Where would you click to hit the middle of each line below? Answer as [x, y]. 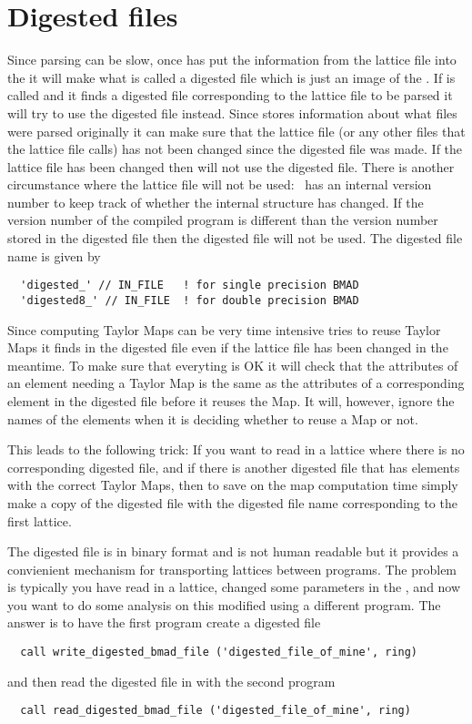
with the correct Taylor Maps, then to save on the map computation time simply [233, 485]
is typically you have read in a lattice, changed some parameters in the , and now [234, 587]
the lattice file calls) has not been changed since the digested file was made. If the [235, 149]
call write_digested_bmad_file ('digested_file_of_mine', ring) [219, 653]
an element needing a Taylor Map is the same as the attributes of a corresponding [236, 383]
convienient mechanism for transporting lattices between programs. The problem [232, 569]
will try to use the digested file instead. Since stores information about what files [232, 112]
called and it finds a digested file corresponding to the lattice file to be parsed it [230, 95]
